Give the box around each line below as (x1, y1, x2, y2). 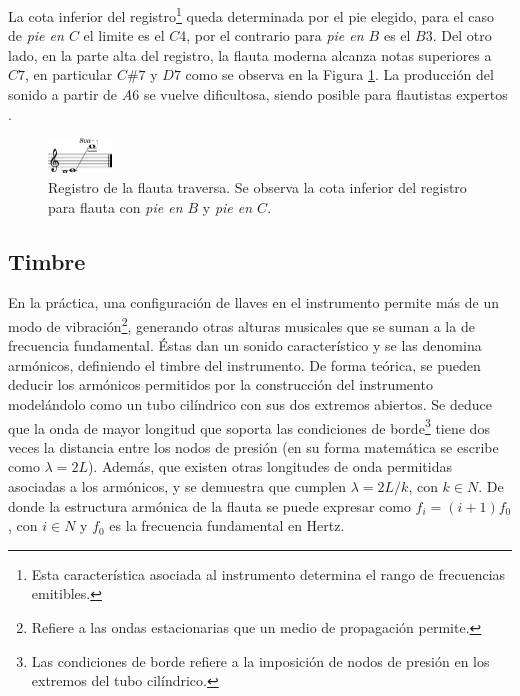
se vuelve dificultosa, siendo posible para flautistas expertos (143, 84, 508, 105)
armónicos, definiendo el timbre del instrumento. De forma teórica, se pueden (8, 354, 481, 375)
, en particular (25, 64, 113, 85)
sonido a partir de (8, 84, 118, 105)
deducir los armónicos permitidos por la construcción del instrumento (8, 374, 433, 395)
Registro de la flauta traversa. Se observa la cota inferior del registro (48, 177, 467, 198)
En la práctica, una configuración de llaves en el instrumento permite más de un (8, 292, 499, 313)
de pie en (8, 25, 64, 46)
